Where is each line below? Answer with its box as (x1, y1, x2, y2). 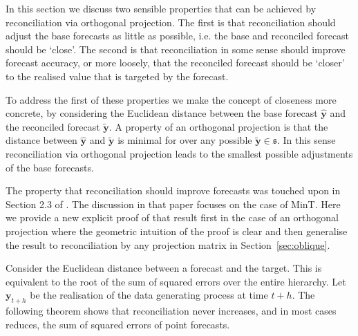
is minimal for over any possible (117, 133, 252, 147)
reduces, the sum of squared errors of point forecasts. (6, 317, 230, 331)
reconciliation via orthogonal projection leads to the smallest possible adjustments (6, 146, 353, 160)
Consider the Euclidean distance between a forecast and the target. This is (6, 261, 322, 275)
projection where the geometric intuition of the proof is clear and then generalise (6, 223, 348, 238)
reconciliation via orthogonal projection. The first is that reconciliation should (6, 15, 336, 29)
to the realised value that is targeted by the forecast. (6, 68, 229, 83)
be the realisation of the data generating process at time (30, 288, 268, 302)
